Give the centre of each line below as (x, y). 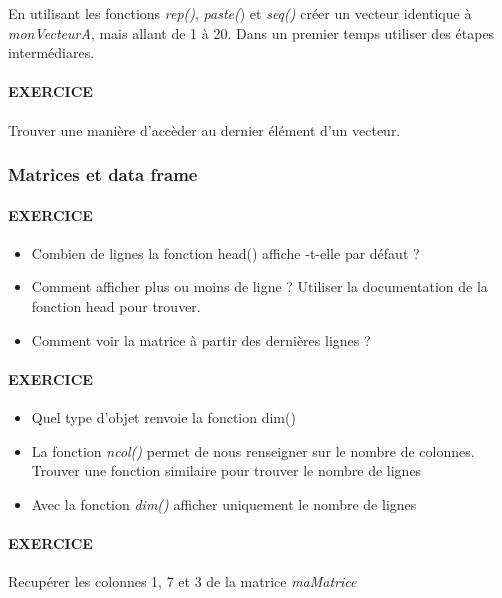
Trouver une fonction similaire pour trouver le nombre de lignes (226, 470)
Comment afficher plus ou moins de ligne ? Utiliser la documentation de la (259, 286)
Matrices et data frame (103, 174)
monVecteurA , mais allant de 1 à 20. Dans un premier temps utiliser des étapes (251, 32)
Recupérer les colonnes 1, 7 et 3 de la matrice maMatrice (182, 581)
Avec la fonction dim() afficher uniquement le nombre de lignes (224, 503)
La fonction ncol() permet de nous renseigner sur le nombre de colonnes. (253, 450)
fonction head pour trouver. (116, 306)
